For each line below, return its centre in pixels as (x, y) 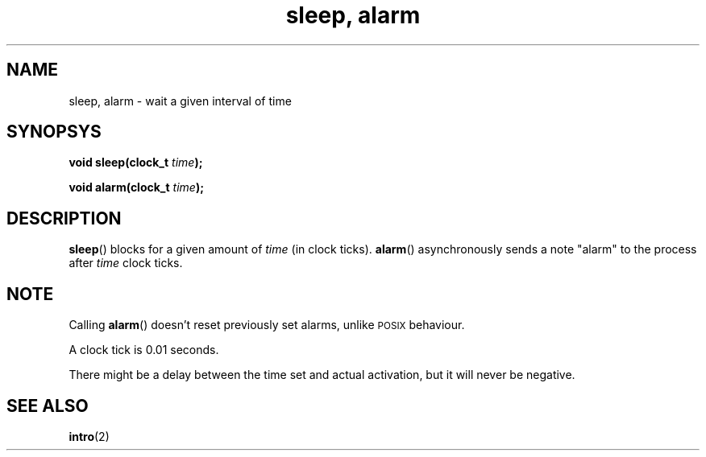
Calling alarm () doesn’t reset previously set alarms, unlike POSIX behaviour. (267, 325)
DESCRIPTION (64, 218)
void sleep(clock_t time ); (136, 163)
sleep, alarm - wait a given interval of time (180, 101)
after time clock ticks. (126, 263)
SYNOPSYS (54, 132)
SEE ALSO (48, 406)
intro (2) (89, 436)
